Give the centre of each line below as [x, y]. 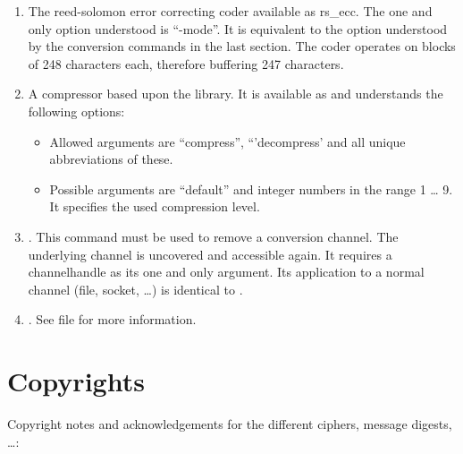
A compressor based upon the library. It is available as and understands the [236, 94]
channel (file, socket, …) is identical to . [135, 289]
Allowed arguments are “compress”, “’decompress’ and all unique [227, 141]
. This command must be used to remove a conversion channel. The [213, 236]
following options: [76, 111]
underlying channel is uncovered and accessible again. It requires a [210, 254]
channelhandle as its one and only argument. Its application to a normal [226, 272]
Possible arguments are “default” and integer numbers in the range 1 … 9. [251, 188]
